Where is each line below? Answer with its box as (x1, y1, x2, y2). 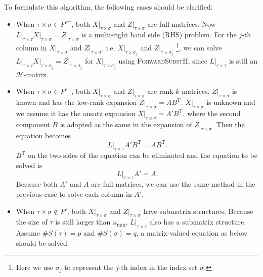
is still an (229, 56, 258, 66)
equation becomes (16, 130, 71, 140)
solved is (16, 159, 42, 170)
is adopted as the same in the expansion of (60, 119, 192, 129)
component (16, 119, 50, 129)
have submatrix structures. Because (143, 205, 253, 216)
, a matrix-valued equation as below (136, 228, 247, 238)
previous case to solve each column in (16, 188, 132, 199)
